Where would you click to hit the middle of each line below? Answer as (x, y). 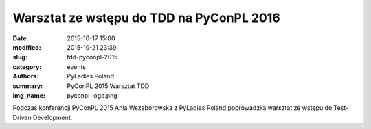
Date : (21, 38)
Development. (53, 117)
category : (27, 67)
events (76, 67)
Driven (22, 117)
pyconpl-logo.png (92, 95)
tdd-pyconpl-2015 (92, 57)
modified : (27, 47)
